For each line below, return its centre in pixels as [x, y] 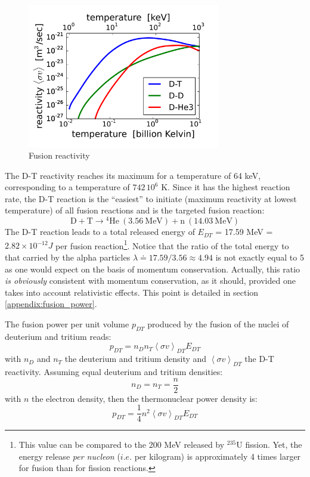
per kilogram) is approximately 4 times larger [218, 456]
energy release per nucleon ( [69, 456]
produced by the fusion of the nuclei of [218, 323]
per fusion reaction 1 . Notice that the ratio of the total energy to [172, 244]
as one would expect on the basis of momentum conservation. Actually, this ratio [153, 269]
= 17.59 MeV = [244, 232]
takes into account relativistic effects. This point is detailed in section [132, 292]
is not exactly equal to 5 [260, 257]
